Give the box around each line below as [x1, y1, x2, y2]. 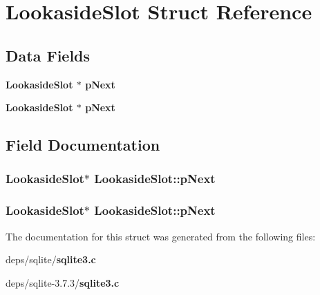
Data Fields [6, 44, 91, 66]
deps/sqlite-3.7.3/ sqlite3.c [6, 275, 120, 289]
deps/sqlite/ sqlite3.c [6, 252, 96, 267]
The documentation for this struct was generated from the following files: [6, 229, 316, 243]
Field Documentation [6, 134, 160, 155]
